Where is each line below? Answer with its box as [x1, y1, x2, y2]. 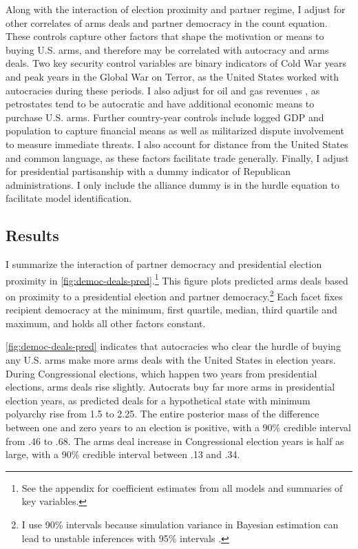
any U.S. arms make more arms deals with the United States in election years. [6, 352, 336, 366]
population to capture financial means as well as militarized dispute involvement [6, 123, 344, 138]
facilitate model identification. [6, 191, 132, 205]
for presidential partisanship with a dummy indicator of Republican [6, 164, 291, 178]
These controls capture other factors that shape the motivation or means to [6, 29, 324, 43]
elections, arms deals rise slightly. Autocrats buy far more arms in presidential [6, 380, 335, 394]
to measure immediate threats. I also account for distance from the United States [6, 136, 348, 151]
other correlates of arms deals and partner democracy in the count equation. [6, 15, 328, 30]
